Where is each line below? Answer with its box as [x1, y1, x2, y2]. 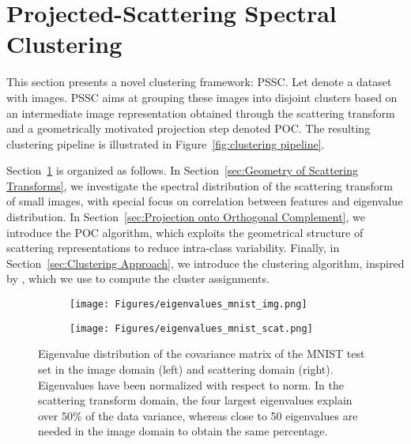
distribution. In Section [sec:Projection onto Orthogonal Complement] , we [6, 209, 365, 225]
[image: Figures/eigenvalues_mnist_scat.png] [70, 322, 313, 334]
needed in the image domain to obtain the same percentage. [38, 423, 328, 439]
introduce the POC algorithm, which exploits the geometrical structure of [6, 224, 364, 240]
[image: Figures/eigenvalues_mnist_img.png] [70, 299, 307, 310]
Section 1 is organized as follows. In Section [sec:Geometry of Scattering [6, 162, 359, 179]
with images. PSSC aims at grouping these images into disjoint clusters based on [6, 88, 398, 105]
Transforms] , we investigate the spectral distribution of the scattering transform [6, 177, 393, 194]
